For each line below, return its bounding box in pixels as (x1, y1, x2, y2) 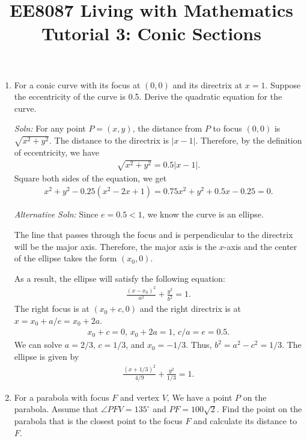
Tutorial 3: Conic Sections (41, 21, 261, 46)
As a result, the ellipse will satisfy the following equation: (14, 272, 225, 284)
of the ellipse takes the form (14, 252, 117, 264)
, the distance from (132, 122, 202, 135)
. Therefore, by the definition (195, 133, 302, 146)
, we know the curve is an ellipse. (142, 208, 264, 221)
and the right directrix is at (139, 302, 241, 315)
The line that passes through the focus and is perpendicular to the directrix (14, 228, 293, 241)
